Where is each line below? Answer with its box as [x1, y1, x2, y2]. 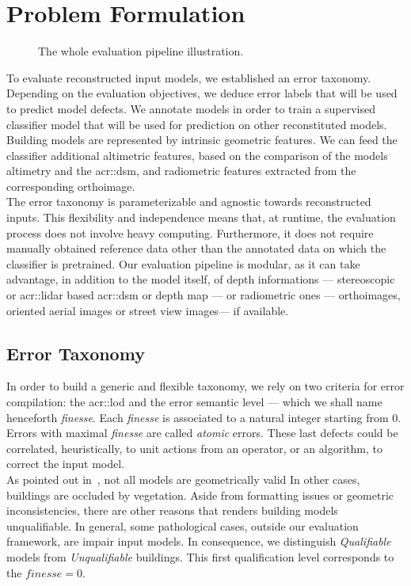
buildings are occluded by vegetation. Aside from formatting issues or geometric [6, 486, 394, 503]
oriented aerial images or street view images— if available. [6, 302, 289, 318]
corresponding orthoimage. [6, 177, 135, 194]
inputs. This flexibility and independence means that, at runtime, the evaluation [6, 209, 396, 226]
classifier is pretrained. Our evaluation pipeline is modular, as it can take [6, 255, 360, 272]
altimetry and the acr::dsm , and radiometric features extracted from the [6, 162, 356, 179]
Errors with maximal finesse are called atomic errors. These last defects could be [6, 424, 398, 441]
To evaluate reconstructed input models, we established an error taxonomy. [6, 69, 371, 86]
